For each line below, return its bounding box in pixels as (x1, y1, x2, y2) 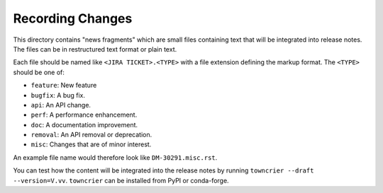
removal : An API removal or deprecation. (30, 131, 152, 139)
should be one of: (13, 68, 65, 76)
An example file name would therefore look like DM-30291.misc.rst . (13, 153, 218, 162)
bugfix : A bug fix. (30, 90, 85, 99)
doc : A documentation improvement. (30, 120, 138, 129)
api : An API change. (30, 100, 91, 109)
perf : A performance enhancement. (30, 110, 138, 119)
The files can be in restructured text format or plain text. (13, 45, 177, 53)
